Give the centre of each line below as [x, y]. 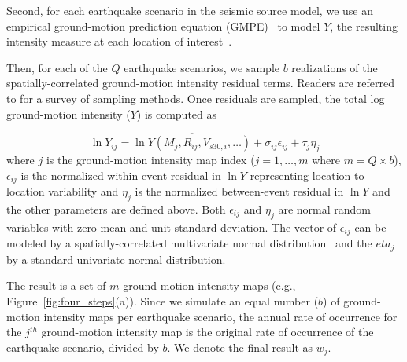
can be [370, 227]
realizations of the [335, 67]
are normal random [324, 209]
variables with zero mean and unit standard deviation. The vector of [172, 227]
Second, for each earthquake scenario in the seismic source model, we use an [190, 10]
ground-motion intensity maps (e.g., [209, 285]
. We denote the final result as [240, 347]
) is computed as [177, 113]
